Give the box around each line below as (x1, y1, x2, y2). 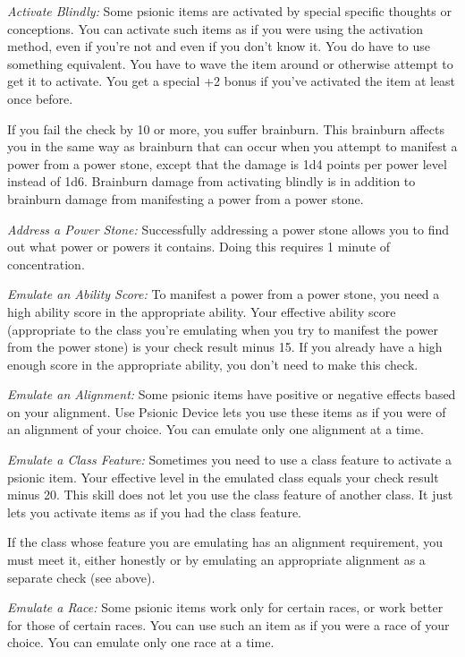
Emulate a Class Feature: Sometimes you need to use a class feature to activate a (7, 450, 452, 469)
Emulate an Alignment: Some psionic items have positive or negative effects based (7, 385, 456, 404)
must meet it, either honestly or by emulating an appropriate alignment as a (7, 550, 426, 569)
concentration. (7, 254, 85, 273)
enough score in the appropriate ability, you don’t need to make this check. (7, 354, 418, 373)
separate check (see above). (7, 567, 156, 586)
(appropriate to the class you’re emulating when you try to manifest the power (7, 320, 438, 338)
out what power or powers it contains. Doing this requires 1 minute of (7, 237, 391, 256)
